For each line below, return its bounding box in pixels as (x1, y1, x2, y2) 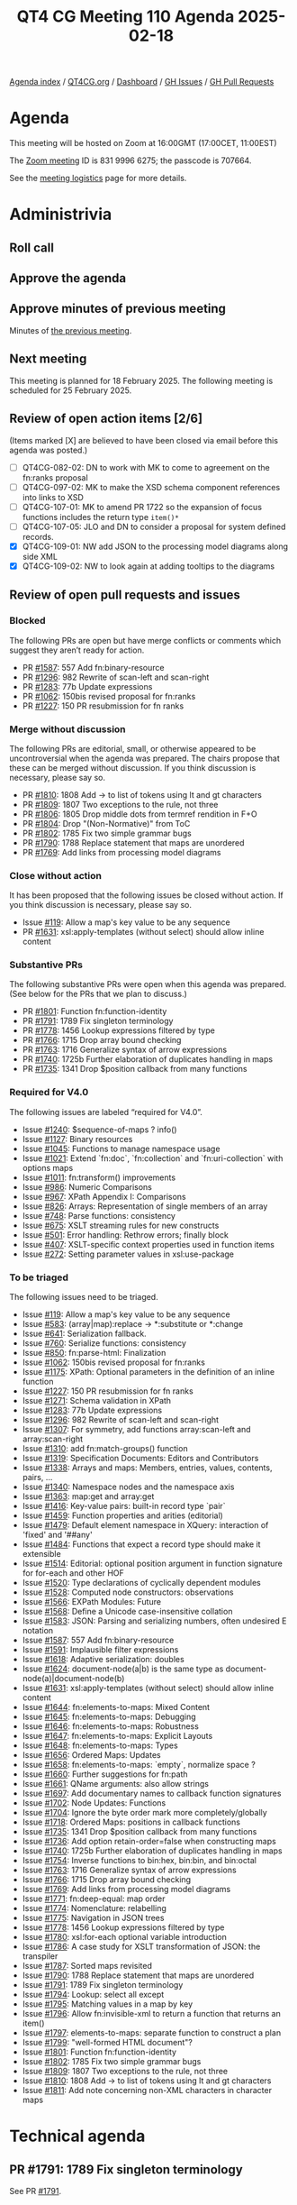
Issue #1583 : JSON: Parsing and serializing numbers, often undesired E (22, 1615, 287, 1626)
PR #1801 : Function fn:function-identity (22, 1006, 167, 1017)
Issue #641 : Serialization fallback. (22, 1328, 147, 1340)
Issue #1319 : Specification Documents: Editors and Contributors (22, 1453, 259, 1464)
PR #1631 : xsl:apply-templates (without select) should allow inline (22, 927, 265, 938)
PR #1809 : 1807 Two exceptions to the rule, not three (22, 799, 219, 810)
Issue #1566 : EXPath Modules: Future (22, 1597, 162, 1607)
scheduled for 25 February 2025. (9, 385, 132, 396)
